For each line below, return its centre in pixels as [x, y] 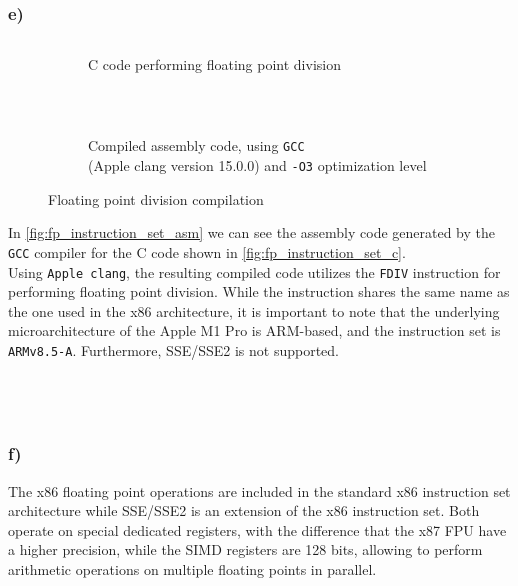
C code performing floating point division [214, 64]
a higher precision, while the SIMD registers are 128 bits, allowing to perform [245, 549]
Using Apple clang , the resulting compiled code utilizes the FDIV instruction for [254, 271]
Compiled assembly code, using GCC [196, 145]
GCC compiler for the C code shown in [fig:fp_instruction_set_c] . [207, 251]
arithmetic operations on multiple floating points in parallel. [192, 569]
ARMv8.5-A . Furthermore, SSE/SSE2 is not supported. [174, 350]
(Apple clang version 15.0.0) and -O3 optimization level [257, 165]
